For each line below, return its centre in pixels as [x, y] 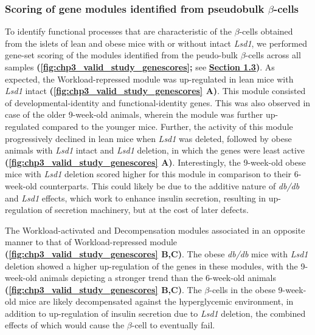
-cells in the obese [242, 289]
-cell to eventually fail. [173, 325]
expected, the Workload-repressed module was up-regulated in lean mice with [149, 79]
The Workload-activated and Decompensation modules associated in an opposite [155, 230]
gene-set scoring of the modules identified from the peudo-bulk [121, 55]
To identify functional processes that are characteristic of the [119, 31]
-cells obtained [266, 31]
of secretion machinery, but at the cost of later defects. [147, 210]
